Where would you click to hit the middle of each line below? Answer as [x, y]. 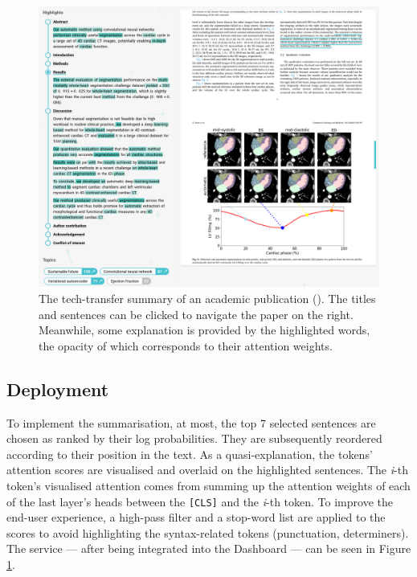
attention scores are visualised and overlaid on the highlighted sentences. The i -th [207, 470]
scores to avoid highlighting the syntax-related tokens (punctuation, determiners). [208, 532]
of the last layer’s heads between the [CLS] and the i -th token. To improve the [200, 501]
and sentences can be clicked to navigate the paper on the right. [196, 314]
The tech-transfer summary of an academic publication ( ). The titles [207, 299]
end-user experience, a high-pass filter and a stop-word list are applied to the [196, 517]
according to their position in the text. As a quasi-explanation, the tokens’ [190, 454]
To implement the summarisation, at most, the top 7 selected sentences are [191, 422]
